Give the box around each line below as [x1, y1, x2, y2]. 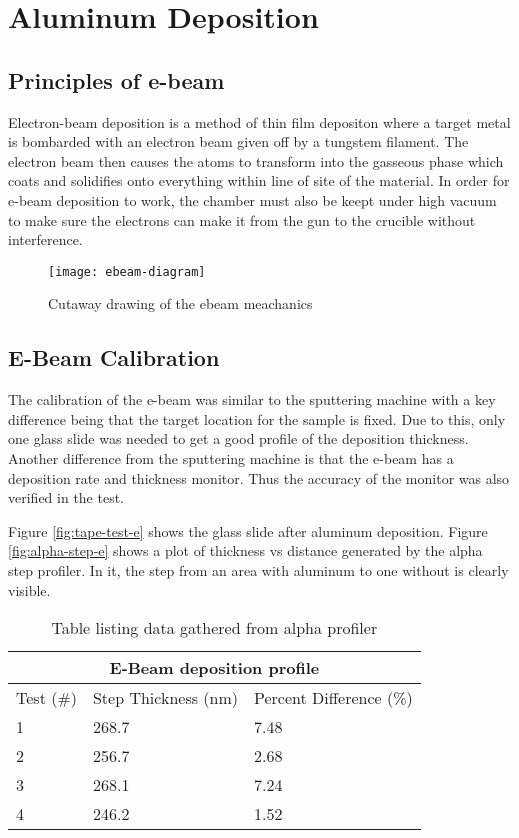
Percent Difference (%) [254, 686, 413, 710]
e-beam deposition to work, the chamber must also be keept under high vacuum [8, 189, 497, 210]
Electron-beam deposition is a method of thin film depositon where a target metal [8, 111, 511, 132]
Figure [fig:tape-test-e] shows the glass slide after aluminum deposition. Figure [8, 520, 488, 541]
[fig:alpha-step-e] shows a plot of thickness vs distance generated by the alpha [8, 540, 483, 561]
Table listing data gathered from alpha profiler [51, 616, 378, 640]
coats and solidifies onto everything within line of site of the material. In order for [8, 170, 510, 191]
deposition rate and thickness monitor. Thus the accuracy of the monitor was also [8, 467, 510, 488]
